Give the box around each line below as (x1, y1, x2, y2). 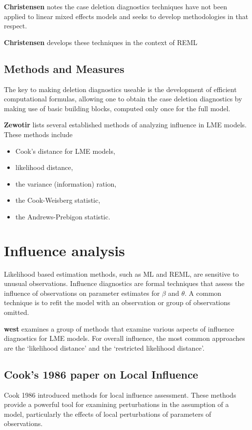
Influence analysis (4, 240, 125, 260)
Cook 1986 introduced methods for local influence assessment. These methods (4, 389, 236, 400)
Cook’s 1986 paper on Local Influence (4, 366, 198, 382)
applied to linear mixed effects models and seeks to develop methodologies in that (4, 11, 249, 21)
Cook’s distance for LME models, (15, 145, 115, 156)
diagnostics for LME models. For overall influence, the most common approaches (4, 333, 245, 343)
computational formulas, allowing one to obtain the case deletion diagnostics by (4, 94, 242, 104)
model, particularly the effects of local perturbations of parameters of (4, 408, 211, 419)
